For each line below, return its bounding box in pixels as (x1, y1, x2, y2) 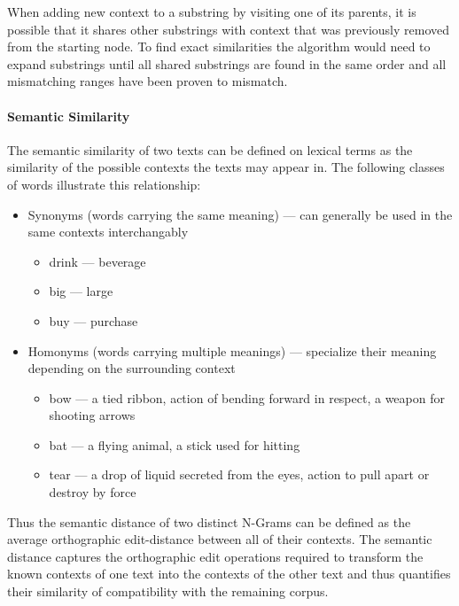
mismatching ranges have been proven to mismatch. (7, 72, 288, 90)
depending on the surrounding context (27, 359, 236, 377)
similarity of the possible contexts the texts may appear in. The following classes (7, 158, 445, 176)
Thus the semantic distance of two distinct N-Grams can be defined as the (7, 512, 411, 531)
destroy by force (49, 483, 136, 501)
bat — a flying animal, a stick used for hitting (49, 435, 300, 454)
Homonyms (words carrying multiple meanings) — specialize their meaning (27, 341, 437, 360)
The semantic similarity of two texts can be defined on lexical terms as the (7, 140, 413, 159)
